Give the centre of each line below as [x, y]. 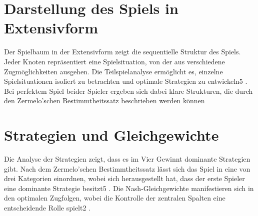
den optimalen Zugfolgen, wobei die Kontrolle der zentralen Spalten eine [115, 198]
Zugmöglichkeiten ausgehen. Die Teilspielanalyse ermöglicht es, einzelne [113, 71]
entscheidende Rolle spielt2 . [47, 207]
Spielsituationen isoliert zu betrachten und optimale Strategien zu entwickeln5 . [126, 81]
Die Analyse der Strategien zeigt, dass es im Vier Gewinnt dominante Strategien [127, 159]
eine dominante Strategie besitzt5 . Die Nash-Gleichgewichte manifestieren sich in [129, 188]
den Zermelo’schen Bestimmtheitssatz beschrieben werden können [104, 101]
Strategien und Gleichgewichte [111, 135]
